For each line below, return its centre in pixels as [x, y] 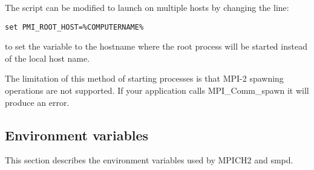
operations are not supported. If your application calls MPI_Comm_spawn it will [157, 90]
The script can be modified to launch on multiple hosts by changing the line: [147, 7]
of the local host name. [47, 58]
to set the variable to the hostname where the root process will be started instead [156, 46]
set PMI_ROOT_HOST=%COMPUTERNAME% [74, 27]
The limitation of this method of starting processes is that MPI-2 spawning [144, 78]
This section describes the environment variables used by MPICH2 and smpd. [149, 160]
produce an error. [37, 102]
